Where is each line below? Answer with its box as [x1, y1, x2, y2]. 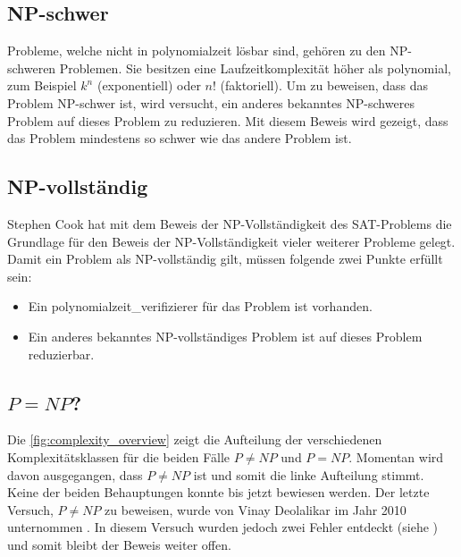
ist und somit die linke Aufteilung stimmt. [193, 465, 424, 484]
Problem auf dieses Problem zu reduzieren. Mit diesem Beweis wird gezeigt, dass [7, 111, 448, 130]
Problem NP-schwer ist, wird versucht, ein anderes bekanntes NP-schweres [7, 93, 415, 112]
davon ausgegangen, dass [7, 465, 143, 484]
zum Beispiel [7, 76, 77, 95]
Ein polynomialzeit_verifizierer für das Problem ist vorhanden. [28, 297, 373, 316]
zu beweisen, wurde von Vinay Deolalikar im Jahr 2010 [105, 500, 407, 519]
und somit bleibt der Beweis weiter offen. [7, 535, 231, 553]
